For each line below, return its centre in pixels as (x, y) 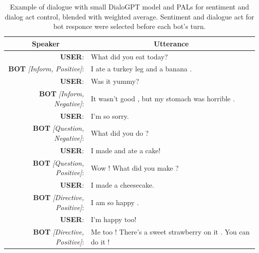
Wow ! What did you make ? (135, 167)
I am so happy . (115, 202)
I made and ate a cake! (126, 150)
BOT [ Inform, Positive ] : (46, 69)
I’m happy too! (114, 219)
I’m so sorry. (110, 116)
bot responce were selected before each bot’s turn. (129, 26)
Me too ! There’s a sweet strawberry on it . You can (170, 232)
